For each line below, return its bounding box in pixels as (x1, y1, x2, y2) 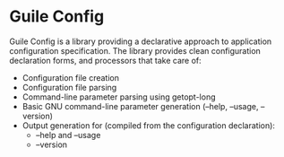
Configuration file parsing (22, 82, 117, 92)
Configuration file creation (22, 72, 119, 83)
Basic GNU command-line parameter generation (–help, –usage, (22, 100, 259, 111)
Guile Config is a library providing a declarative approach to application (9, 36, 272, 47)
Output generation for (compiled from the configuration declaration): (22, 119, 276, 131)
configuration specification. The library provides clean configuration (9, 45, 262, 56)
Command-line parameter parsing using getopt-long (22, 92, 216, 102)
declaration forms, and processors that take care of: (9, 55, 202, 65)
